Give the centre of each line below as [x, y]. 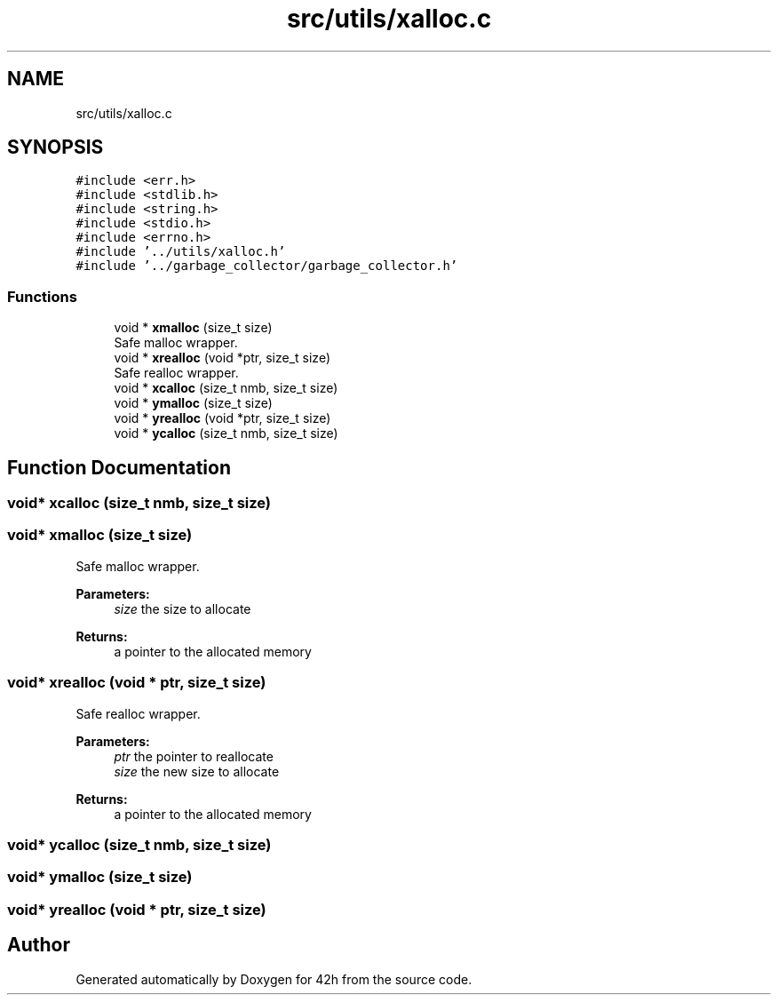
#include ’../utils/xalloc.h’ [181, 252]
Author [39, 945]
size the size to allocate [183, 608]
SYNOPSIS [56, 147]
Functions [42, 296]
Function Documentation [119, 467]
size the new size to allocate [197, 771]
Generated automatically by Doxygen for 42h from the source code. [274, 979]
